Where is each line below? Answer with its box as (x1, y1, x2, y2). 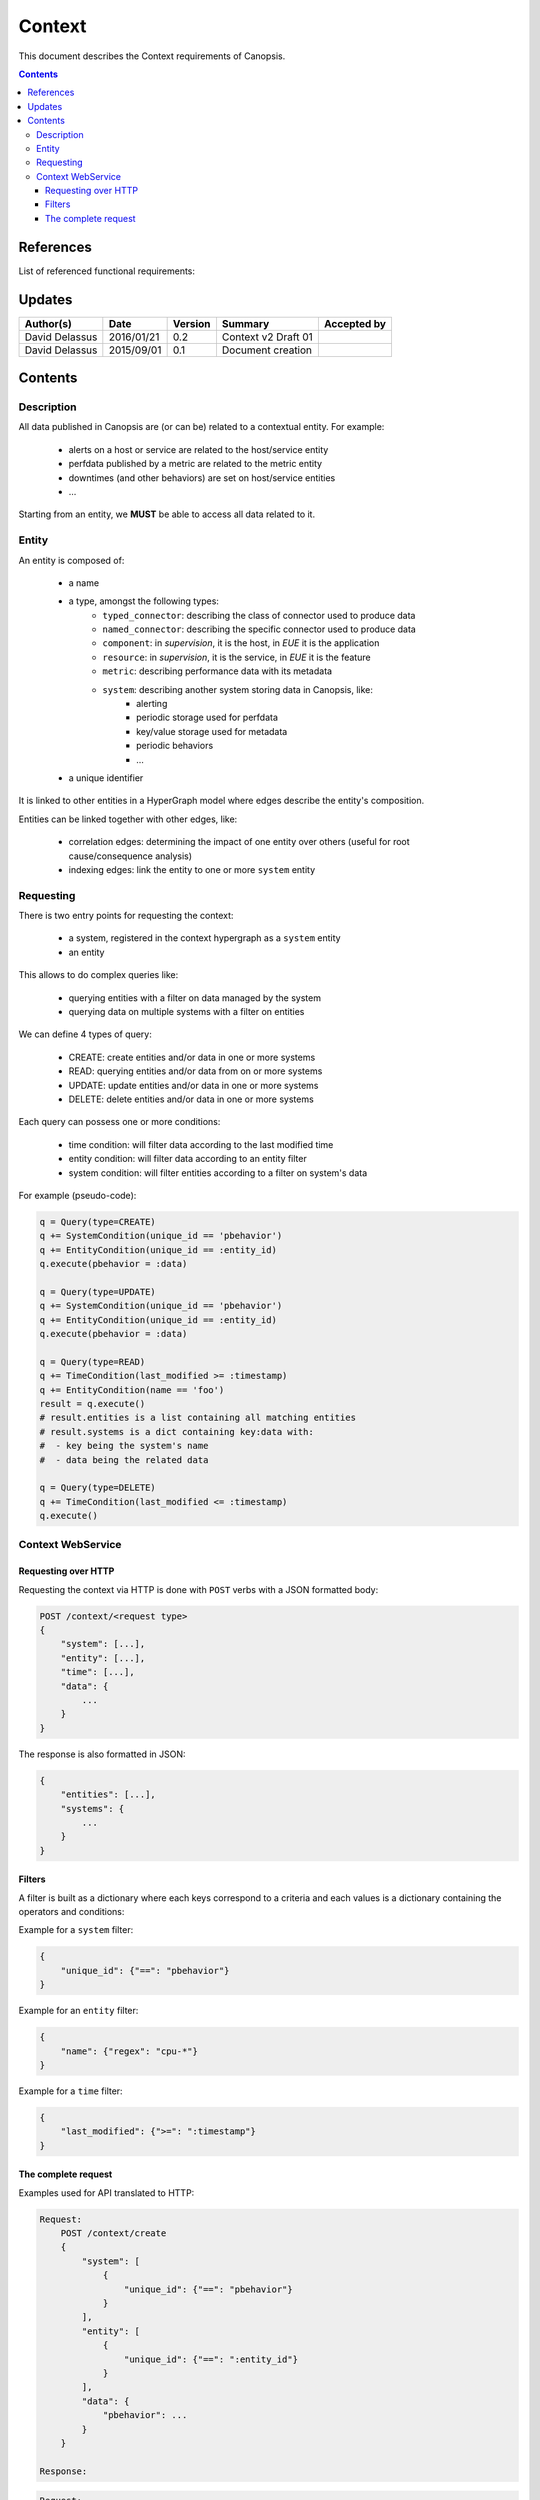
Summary (221, 316, 270, 330)
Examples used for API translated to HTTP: (18, 2186, 195, 2199)
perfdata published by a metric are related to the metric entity (68, 458, 323, 470)
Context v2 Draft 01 (221, 330, 314, 344)
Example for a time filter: (18, 2085, 124, 2097)
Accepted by (323, 316, 387, 330)
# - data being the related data (39, 1454, 209, 1465)
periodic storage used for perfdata (136, 711, 279, 724)
